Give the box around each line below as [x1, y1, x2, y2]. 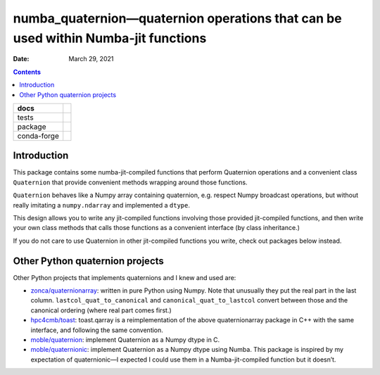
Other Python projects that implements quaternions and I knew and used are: [13, 273, 236, 281]
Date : [13, 55, 30, 63]
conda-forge [17, 131, 60, 141]
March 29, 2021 [68, 55, 114, 63]
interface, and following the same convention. [30, 326, 163, 334]
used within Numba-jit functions [13, 30, 207, 46]
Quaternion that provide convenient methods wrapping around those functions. [13, 178, 248, 186]
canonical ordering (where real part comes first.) [30, 306, 172, 314]
